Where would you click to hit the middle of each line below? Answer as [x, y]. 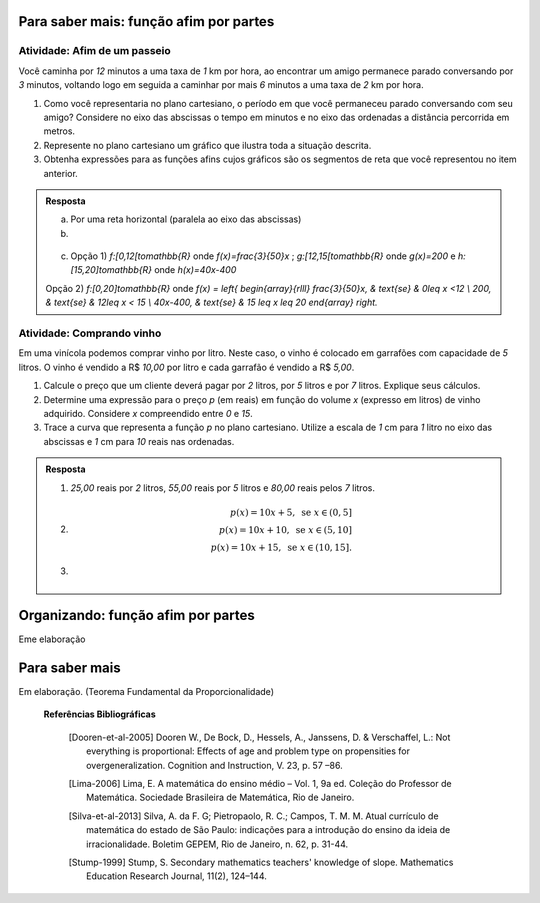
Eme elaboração [52, 639]
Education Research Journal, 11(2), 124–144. [176, 876]
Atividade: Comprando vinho [90, 333]
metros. [59, 131]
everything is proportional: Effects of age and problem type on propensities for [248, 751]
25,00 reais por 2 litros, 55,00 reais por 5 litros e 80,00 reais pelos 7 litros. [222, 487]
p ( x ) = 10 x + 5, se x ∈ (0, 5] [291, 512]
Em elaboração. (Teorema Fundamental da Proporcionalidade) [146, 692]
